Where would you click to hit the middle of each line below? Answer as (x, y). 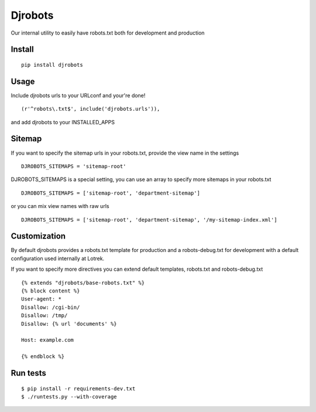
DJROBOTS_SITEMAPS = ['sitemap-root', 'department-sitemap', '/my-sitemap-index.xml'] (149, 219)
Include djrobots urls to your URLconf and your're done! (78, 95)
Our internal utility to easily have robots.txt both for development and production (108, 33)
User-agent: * (41, 299)
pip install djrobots (52, 65)
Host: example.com (48, 340)
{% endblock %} (43, 357)
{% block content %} (51, 291)
